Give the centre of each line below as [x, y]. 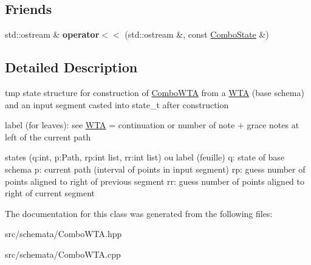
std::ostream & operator [52, 34]
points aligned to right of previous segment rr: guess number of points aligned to [155, 181]
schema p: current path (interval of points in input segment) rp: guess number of [155, 169]
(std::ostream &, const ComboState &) [197, 34]
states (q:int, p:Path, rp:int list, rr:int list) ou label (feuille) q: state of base [145, 157]
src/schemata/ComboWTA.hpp [63, 234]
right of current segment [50, 193]
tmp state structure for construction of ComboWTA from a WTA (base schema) [155, 92]
